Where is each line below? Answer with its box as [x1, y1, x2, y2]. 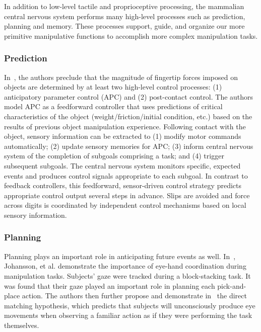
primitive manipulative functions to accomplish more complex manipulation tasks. [4, 30, 258, 41]
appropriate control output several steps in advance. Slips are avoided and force [4, 190, 250, 200]
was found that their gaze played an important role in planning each [4, 280, 215, 291]
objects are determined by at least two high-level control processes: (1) [4, 81, 222, 92]
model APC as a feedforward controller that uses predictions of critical [4, 101, 223, 112]
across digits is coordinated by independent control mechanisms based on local [4, 200, 246, 210]
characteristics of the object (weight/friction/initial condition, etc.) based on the [4, 111, 252, 121]
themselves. [4, 319, 39, 330]
